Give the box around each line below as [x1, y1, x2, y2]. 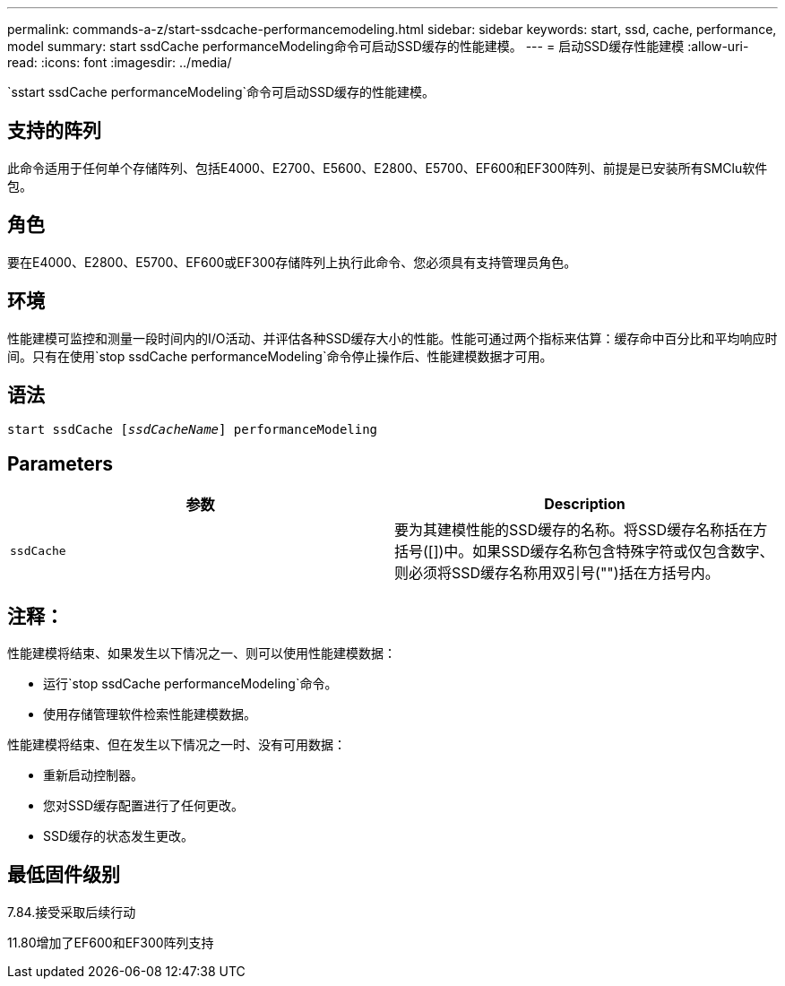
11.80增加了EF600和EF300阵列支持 [7, 934, 214, 950]
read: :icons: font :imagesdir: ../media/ [7, 55, 232, 70]
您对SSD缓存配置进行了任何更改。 [43, 798, 245, 814]
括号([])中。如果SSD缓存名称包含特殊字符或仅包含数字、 [394, 542, 774, 561]
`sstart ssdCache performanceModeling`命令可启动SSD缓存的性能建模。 [7, 84, 436, 99]
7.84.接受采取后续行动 [7, 904, 136, 920]
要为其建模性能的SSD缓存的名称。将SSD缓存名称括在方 [394, 521, 768, 540]
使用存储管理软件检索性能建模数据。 [43, 706, 256, 722]
